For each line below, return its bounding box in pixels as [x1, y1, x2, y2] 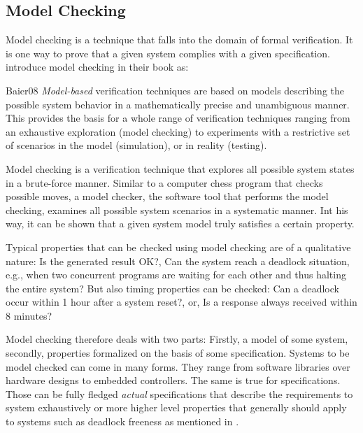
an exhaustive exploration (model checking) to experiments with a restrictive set [6, 124, 350, 139]
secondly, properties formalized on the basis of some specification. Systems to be [6, 346, 350, 360]
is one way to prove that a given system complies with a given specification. [6, 45, 330, 60]
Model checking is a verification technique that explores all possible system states [6, 161, 355, 176]
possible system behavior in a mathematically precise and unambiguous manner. [6, 97, 350, 111]
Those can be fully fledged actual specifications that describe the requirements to [6, 386, 353, 401]
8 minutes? [6, 308, 52, 322]
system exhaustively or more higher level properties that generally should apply [6, 400, 347, 415]
